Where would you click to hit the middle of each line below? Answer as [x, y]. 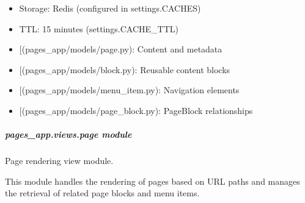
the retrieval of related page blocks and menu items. [102, 193]
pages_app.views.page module [68, 134]
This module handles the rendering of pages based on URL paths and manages [152, 181]
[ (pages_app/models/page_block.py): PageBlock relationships [136, 110]
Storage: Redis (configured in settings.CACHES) [110, 8]
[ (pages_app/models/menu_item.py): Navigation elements [129, 90]
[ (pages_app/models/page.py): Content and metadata [121, 49]
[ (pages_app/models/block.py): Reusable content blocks [125, 69]
